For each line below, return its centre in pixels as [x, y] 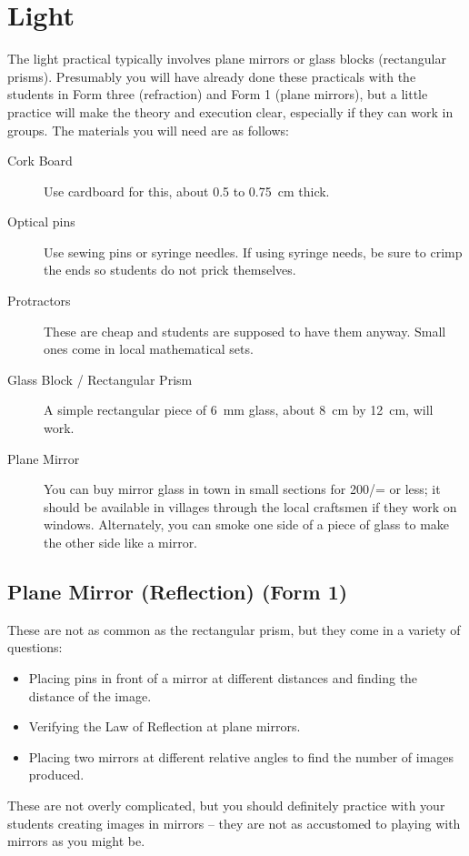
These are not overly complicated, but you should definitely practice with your [226, 805]
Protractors [39, 301]
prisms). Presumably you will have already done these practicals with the [212, 76]
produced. [56, 775]
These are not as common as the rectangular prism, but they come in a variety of [234, 629]
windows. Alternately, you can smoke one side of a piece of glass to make [247, 524]
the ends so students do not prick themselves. [170, 270]
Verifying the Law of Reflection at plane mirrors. [165, 726]
